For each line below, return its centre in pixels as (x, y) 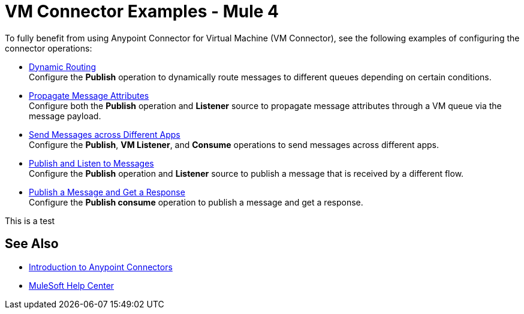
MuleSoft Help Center (72, 285)
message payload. (65, 116)
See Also (32, 244)
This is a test (30, 221)
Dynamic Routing (62, 67)
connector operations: (49, 48)
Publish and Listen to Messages (91, 163)
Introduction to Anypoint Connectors (101, 267)
